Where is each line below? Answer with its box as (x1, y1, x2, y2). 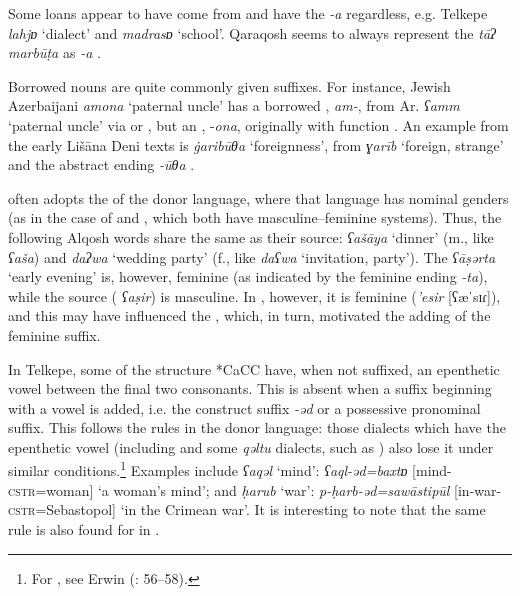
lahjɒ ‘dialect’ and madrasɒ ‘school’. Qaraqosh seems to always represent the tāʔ (8, 22, 496, 43)
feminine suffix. (8, 324, 101, 345)
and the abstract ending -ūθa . (8, 154, 195, 175)
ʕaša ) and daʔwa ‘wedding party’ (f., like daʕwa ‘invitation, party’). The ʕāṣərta (8, 246, 496, 267)
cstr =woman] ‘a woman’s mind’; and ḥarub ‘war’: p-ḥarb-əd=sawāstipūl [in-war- (8, 479, 502, 500)
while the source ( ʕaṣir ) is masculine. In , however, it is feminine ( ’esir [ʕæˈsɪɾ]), (8, 285, 501, 306)
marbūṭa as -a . (8, 42, 101, 63)
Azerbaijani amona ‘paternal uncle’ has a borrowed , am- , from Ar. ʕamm (8, 95, 460, 116)
